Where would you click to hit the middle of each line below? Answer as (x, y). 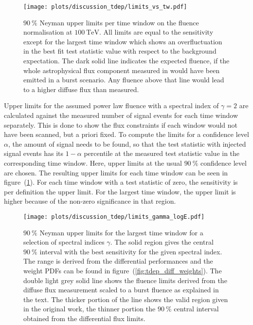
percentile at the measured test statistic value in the (162, 153)
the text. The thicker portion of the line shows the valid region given (126, 299)
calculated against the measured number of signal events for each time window (121, 115)
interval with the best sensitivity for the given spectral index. (131, 251)
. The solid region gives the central (162, 242)
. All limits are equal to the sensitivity (156, 32)
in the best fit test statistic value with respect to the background (120, 51)
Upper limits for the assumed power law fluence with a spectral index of (111, 105)
